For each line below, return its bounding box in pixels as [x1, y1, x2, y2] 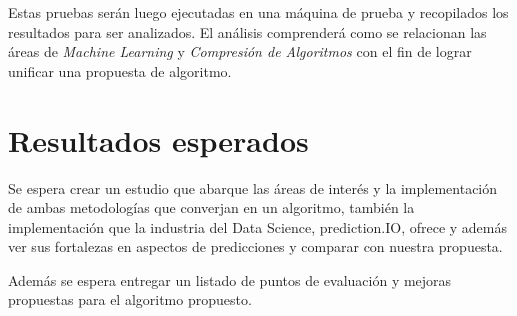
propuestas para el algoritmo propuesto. [8, 289, 252, 310]
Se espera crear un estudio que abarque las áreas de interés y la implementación [8, 177, 498, 198]
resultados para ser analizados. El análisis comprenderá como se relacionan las [8, 21, 487, 42]
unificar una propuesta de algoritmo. [8, 60, 232, 81]
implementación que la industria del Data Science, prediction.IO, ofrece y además [8, 216, 508, 237]
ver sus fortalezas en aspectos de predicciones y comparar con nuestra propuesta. [8, 236, 503, 257]
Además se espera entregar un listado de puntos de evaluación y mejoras [8, 269, 452, 290]
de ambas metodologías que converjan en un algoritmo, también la [8, 197, 415, 218]
